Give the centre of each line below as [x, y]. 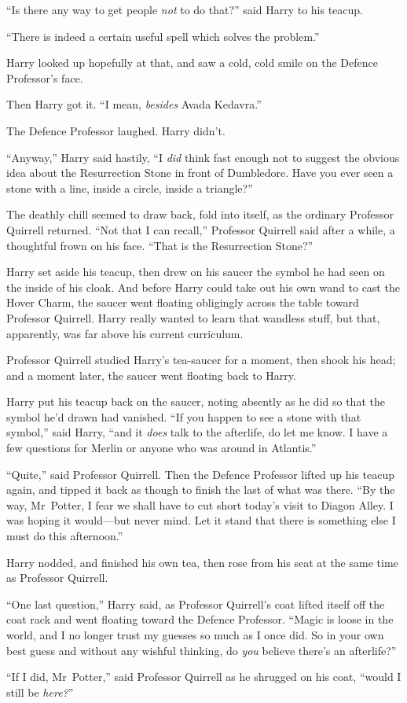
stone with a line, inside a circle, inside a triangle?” [130, 188]
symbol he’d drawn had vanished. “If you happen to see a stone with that [184, 416]
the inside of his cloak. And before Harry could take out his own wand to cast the [203, 287]
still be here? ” [40, 692]
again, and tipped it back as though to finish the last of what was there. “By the [201, 490]
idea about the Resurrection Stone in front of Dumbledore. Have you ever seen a [200, 173]
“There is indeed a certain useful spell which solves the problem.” [163, 36]
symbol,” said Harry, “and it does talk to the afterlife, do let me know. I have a [197, 432]
